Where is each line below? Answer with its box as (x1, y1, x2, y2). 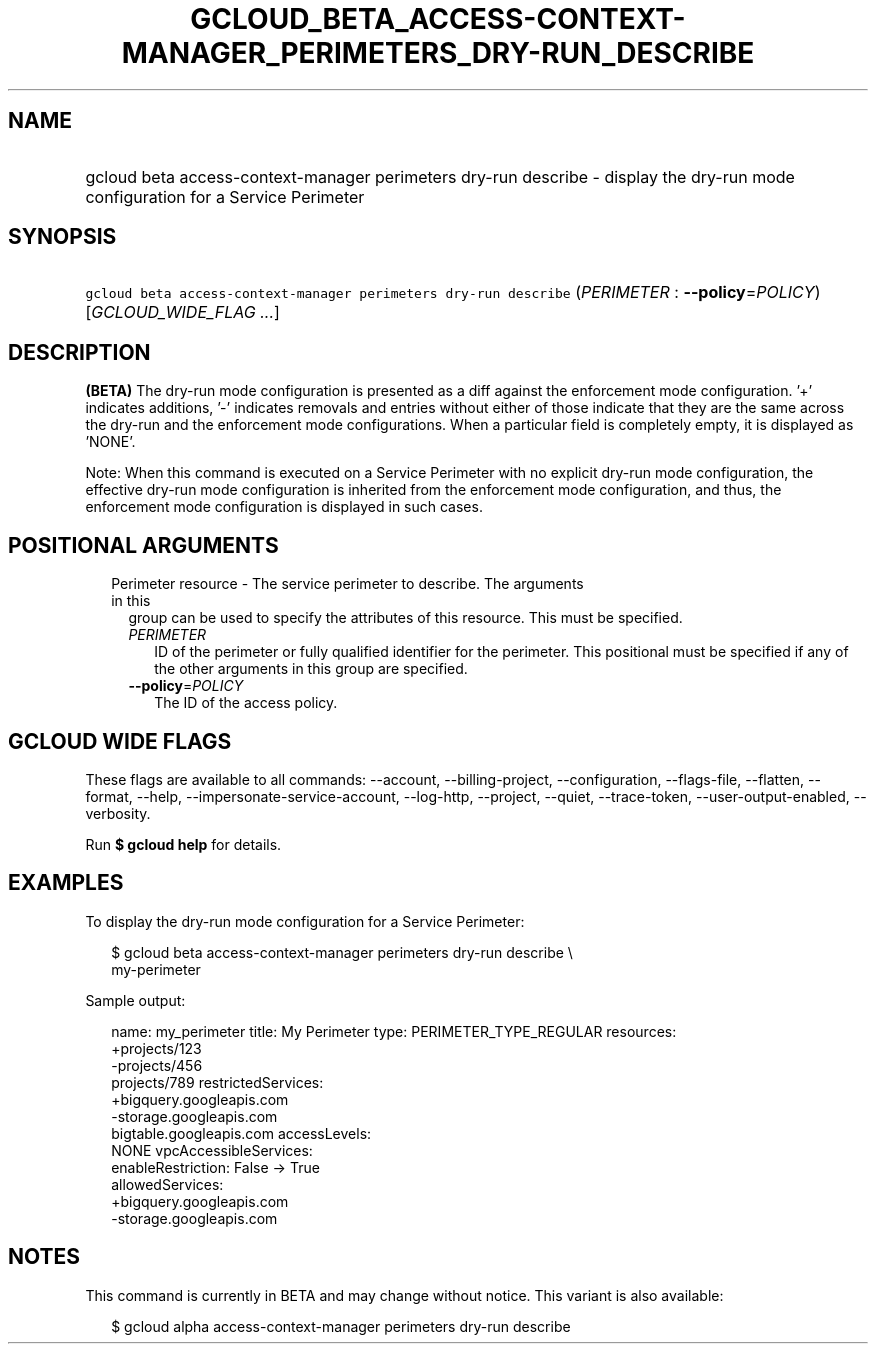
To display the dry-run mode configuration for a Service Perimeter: (85, 912, 525, 930)
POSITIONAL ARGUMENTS (8, 532, 279, 558)
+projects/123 (111, 1039, 202, 1057)
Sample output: (85, 991, 186, 1009)
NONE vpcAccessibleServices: (111, 1141, 313, 1159)
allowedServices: (111, 1175, 224, 1193)
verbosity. (85, 804, 151, 822)
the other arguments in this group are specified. (154, 660, 468, 678)
